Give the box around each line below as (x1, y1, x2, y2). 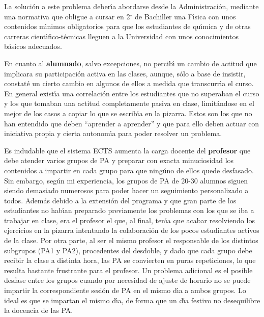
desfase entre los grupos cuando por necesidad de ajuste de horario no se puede (4, 275, 251, 285)
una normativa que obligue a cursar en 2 (4, 11, 130, 21)
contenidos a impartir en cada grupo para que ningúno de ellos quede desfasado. (4, 165, 254, 175)
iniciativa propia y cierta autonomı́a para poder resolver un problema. (4, 128, 222, 139)
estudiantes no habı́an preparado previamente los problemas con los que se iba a (4, 205, 254, 216)
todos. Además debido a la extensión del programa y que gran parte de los (4, 195, 237, 205)
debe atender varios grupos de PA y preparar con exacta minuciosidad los (4, 155, 234, 166)
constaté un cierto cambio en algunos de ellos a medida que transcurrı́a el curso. (4, 78, 254, 89)
